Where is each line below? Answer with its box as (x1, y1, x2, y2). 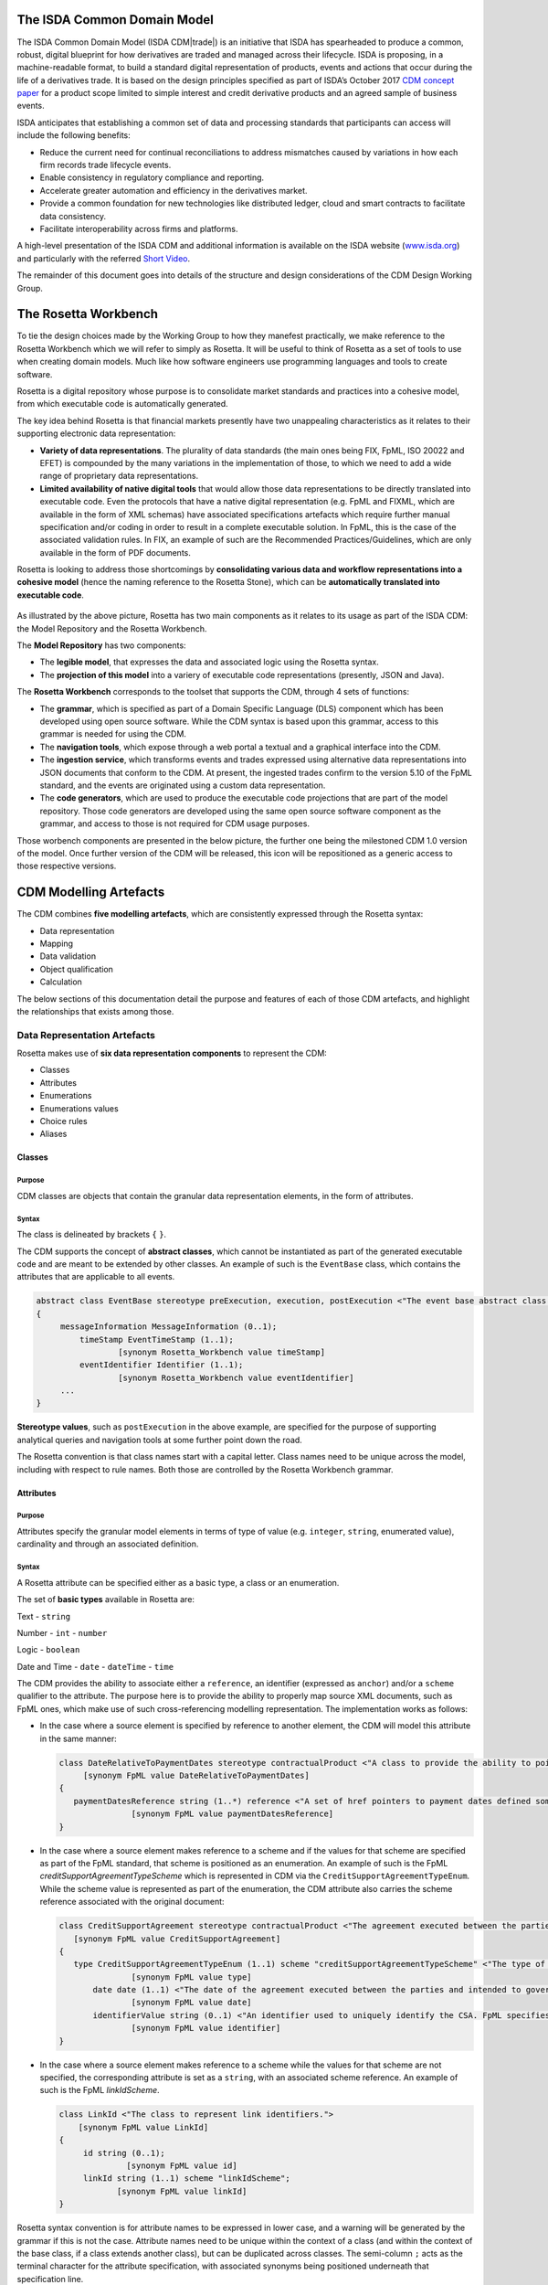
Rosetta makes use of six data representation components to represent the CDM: (16, 1047, 328, 1059)
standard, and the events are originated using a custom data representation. (39, 780, 326, 791)
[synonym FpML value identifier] (131, 2023, 281, 2034)
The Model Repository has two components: (16, 640, 186, 651)
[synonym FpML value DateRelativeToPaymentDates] (82, 1770, 310, 1781)
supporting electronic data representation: (16, 428, 176, 439)
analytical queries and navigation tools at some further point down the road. (16, 1434, 303, 1445)
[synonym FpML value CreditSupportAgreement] (73, 1933, 281, 1944)
